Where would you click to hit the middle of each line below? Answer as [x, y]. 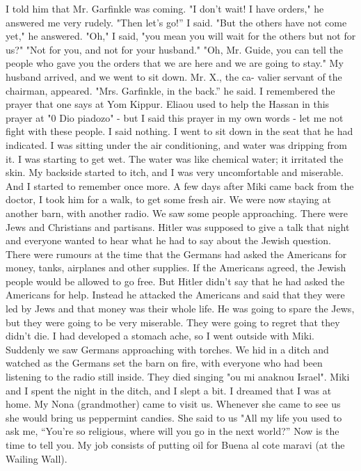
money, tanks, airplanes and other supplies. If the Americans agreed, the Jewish [176, 268]
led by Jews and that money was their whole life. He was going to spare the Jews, [180, 309]
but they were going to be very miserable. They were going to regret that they [173, 322]
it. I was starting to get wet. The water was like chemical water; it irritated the [175, 158]
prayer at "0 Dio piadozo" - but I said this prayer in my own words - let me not [175, 117]
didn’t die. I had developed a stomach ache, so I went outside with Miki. [160, 336]
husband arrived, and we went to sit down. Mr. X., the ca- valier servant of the [174, 76]
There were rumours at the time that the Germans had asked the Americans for [176, 254]
